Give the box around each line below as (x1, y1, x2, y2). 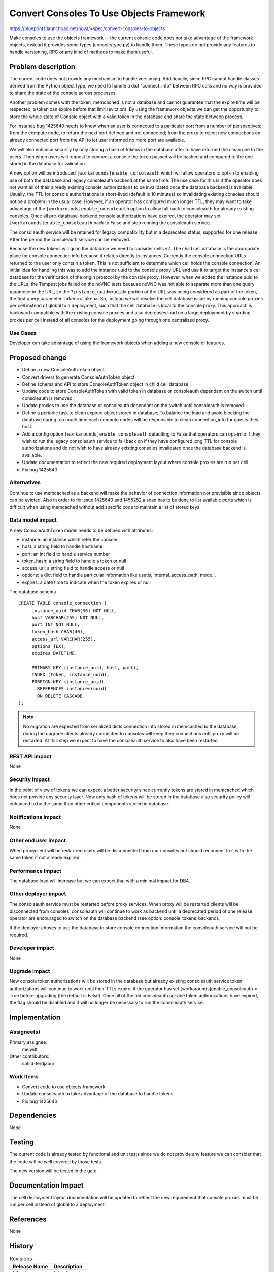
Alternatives (9, 479, 41, 486)
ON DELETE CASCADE (37, 693, 83, 699)
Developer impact (9, 944, 54, 951)
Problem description (9, 62, 76, 71)
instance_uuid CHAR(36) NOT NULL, (31, 608, 118, 613)
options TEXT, (31, 643, 67, 649)
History (9, 1241, 34, 1250)
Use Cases (9, 329, 37, 336)
